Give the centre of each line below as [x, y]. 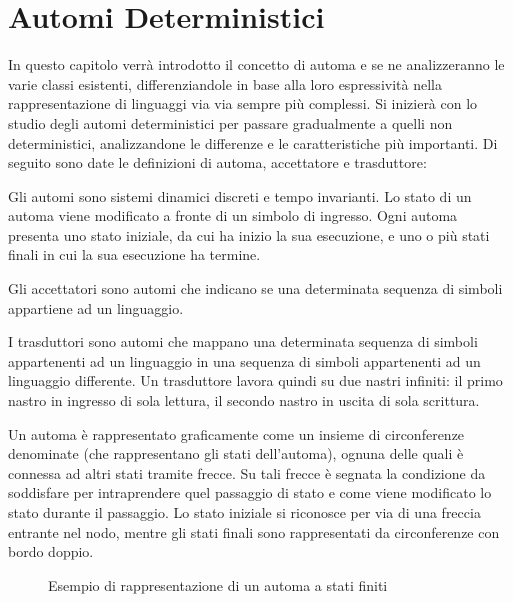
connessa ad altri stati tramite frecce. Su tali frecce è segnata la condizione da [247, 472]
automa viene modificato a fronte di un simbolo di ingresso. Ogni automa [233, 215]
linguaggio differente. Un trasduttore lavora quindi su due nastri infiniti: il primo [255, 380]
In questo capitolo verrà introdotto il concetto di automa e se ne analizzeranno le [256, 64]
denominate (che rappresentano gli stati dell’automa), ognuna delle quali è [236, 453]
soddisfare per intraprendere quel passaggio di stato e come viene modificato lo [250, 492]
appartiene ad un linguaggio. [96, 307]
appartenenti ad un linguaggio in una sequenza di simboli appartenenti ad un [244, 360]
